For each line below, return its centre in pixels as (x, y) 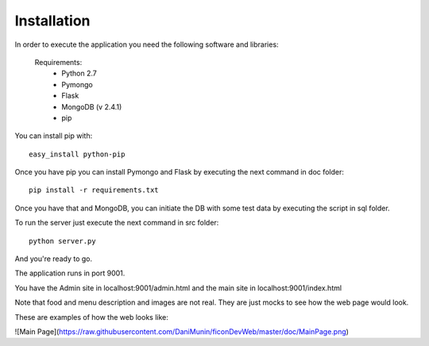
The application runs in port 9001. (70, 273)
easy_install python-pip (77, 154)
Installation (52, 21)
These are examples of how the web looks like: (91, 317)
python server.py (62, 241)
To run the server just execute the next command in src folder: (117, 223)
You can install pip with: (54, 136)
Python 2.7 (79, 73)
